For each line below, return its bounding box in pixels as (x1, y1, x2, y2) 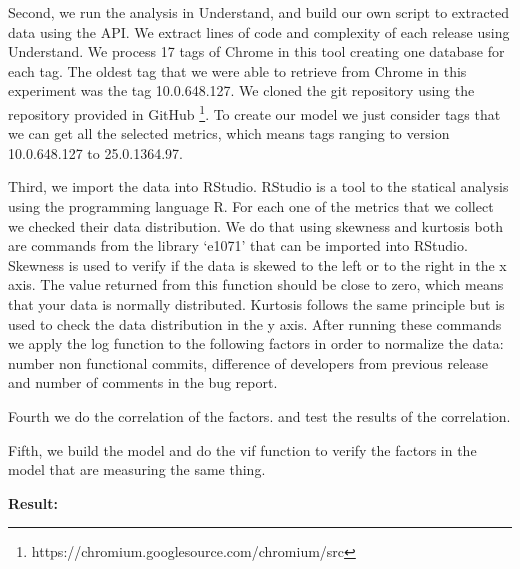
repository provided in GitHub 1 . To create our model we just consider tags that (8, 100, 501, 124)
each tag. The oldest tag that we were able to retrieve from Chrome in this (8, 60, 467, 81)
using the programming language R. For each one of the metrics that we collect (8, 196, 494, 216)
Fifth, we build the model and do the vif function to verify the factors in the (8, 439, 477, 460)
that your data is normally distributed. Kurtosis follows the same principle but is (8, 293, 505, 314)
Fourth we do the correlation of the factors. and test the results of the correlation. (8, 405, 511, 426)
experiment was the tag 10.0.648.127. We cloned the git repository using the (8, 80, 475, 101)
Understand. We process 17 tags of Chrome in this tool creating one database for (8, 41, 505, 62)
